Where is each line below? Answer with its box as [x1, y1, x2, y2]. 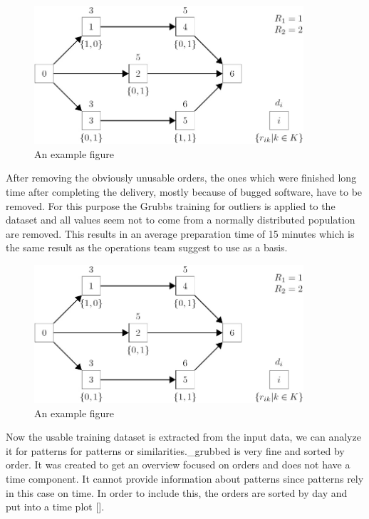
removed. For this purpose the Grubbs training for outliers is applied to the [6, 198, 336, 213]
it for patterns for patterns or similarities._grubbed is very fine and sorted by [6, 443, 345, 458]
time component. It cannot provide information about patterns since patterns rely [6, 471, 364, 486]
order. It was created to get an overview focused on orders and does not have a [6, 457, 350, 472]
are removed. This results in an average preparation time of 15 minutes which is [6, 226, 355, 241]
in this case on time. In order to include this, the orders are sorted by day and [6, 485, 348, 500]
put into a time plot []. [6, 499, 105, 514]
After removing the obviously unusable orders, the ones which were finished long [6, 170, 357, 185]
